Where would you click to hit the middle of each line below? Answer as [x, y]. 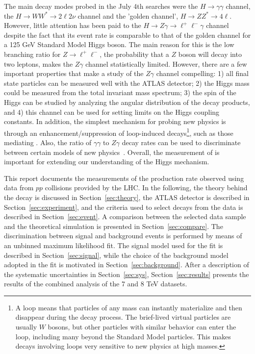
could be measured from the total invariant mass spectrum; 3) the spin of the [120, 92]
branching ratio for [32, 54]
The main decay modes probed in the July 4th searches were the [101, 6]
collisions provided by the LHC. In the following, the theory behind [146, 188]
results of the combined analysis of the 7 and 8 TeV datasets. [96, 284]
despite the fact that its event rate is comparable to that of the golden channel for [127, 35]
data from [19, 188]
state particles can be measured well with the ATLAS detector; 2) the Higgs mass [127, 83]
